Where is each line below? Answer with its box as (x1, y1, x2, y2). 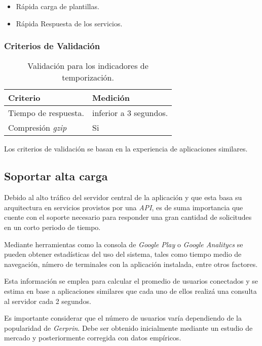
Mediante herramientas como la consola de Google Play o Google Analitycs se (4, 239, 243, 249)
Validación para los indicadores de (27, 60, 148, 72)
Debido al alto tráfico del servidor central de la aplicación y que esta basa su (4, 192, 242, 203)
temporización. (62, 71, 114, 84)
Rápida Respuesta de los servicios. (16, 18, 123, 28)
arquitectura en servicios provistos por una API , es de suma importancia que (4, 202, 243, 212)
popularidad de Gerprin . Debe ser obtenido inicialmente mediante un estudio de (4, 322, 253, 333)
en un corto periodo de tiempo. (4, 221, 101, 232)
